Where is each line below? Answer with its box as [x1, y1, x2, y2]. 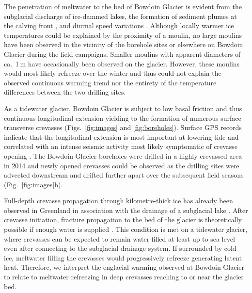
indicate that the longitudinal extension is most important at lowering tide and [4, 131, 239, 142]
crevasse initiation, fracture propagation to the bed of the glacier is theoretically [4, 214, 242, 225]
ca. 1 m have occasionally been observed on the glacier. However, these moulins [4, 58, 240, 68]
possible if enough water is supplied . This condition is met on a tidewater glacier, [4, 224, 248, 234]
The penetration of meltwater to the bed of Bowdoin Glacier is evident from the [4, 1, 242, 11]
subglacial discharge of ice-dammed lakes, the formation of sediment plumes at [4, 11, 237, 21]
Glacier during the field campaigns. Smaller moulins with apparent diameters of [4, 49, 241, 59]
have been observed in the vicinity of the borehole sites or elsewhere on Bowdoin [4, 39, 243, 49]
